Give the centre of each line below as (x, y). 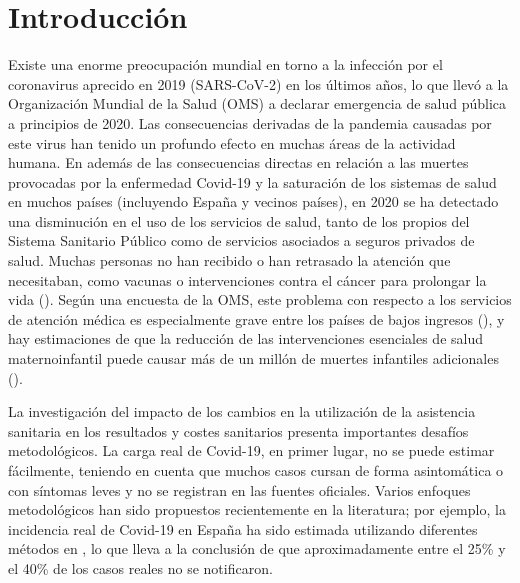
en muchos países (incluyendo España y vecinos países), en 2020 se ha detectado (253, 201)
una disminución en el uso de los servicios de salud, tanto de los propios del (239, 220)
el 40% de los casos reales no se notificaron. (140, 567)
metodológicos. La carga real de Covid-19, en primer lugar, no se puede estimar (251, 450)
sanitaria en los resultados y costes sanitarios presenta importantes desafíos (238, 430)
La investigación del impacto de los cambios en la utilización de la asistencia (242, 411)
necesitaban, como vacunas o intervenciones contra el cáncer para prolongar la (247, 279)
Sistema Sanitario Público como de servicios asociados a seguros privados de (241, 240)
